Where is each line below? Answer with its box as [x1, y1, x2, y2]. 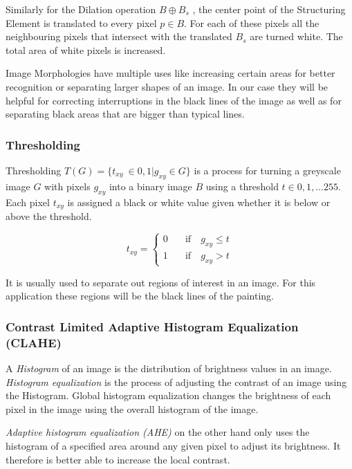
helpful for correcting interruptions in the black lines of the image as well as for [6, 93, 342, 107]
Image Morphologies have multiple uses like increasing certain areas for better [6, 66, 335, 80]
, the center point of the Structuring [192, 2, 346, 16]
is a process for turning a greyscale [194, 163, 341, 177]
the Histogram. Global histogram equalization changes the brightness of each [6, 388, 331, 403]
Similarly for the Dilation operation [6, 2, 156, 16]
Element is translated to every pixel [6, 15, 157, 30]
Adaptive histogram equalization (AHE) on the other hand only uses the [6, 425, 310, 439]
